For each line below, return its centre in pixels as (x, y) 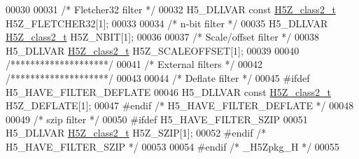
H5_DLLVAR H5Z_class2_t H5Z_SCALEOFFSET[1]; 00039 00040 (153, 50)
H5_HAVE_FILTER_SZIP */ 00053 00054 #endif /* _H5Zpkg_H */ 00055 (173, 146)
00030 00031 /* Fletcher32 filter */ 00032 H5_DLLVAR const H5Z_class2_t (171, 9)
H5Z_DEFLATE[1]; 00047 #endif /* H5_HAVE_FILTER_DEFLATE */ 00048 (180, 105)
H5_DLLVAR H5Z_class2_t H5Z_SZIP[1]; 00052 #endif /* (136, 133)
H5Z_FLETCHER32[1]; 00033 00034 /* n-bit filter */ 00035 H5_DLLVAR (167, 23)
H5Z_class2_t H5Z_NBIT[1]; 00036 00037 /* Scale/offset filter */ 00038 (163, 37)
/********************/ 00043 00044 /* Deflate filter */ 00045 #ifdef (158, 77)
